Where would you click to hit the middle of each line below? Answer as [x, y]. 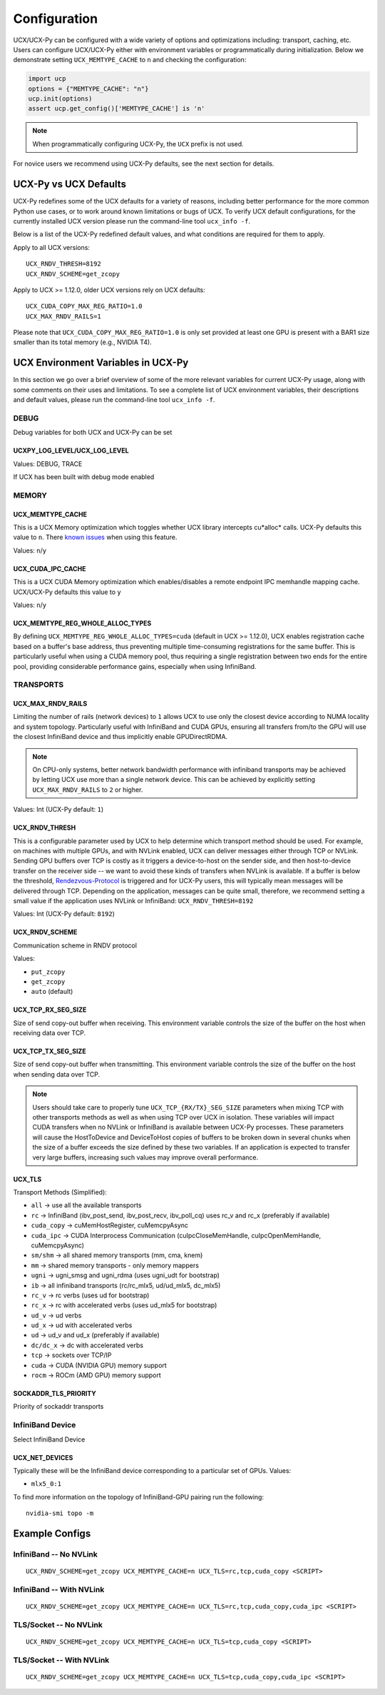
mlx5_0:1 [46, 1484]
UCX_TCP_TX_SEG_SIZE [50, 1051]
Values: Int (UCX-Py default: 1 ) [58, 810]
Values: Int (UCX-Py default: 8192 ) [64, 914]
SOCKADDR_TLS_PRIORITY [55, 1394]
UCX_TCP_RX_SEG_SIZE [50, 1010]
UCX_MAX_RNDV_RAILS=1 [63, 316]
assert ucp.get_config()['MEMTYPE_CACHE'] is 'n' [117, 109]
